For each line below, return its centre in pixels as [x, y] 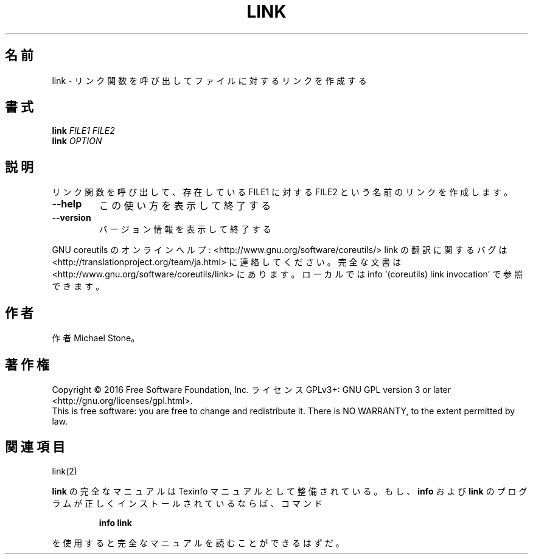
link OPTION [77, 141]
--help [67, 204]
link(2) [64, 471]
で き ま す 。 [78, 286]
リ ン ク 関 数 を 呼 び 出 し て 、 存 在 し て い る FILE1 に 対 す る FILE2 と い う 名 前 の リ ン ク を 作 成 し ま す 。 [282, 192]
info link [115, 523]
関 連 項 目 [35, 447]
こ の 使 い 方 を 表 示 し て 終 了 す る [185, 206]
